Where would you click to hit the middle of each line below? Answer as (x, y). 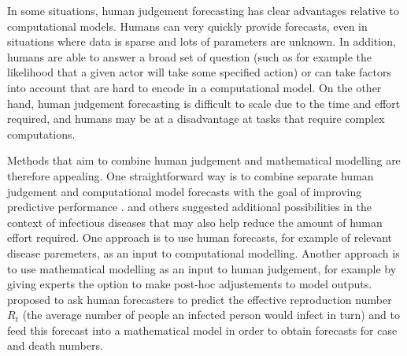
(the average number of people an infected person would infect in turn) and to (211, 315)
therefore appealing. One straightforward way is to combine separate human (191, 175)
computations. (41, 133)
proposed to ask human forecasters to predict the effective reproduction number (200, 299)
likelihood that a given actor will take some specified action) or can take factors (199, 72)
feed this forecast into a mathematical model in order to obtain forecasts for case (202, 330)
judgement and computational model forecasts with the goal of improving (185, 191)
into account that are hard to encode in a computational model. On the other (194, 87)
